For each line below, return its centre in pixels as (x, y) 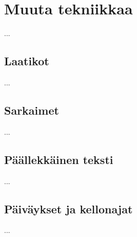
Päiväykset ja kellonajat (68, 208)
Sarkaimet (32, 110)
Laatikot (27, 61)
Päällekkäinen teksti (59, 159)
